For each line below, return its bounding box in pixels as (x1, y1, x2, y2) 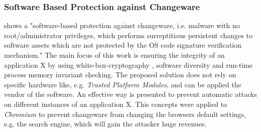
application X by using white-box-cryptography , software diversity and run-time (4, 59, 253, 70)
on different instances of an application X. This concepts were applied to (4, 98, 227, 109)
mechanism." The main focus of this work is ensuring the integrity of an (4, 50, 225, 60)
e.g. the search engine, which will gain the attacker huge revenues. (4, 118, 207, 129)
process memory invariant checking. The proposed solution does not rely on (4, 69, 236, 80)
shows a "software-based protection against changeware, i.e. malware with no (4, 20, 240, 31)
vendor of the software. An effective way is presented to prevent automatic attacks (4, 89, 257, 99)
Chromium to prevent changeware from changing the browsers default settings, (4, 108, 246, 119)
